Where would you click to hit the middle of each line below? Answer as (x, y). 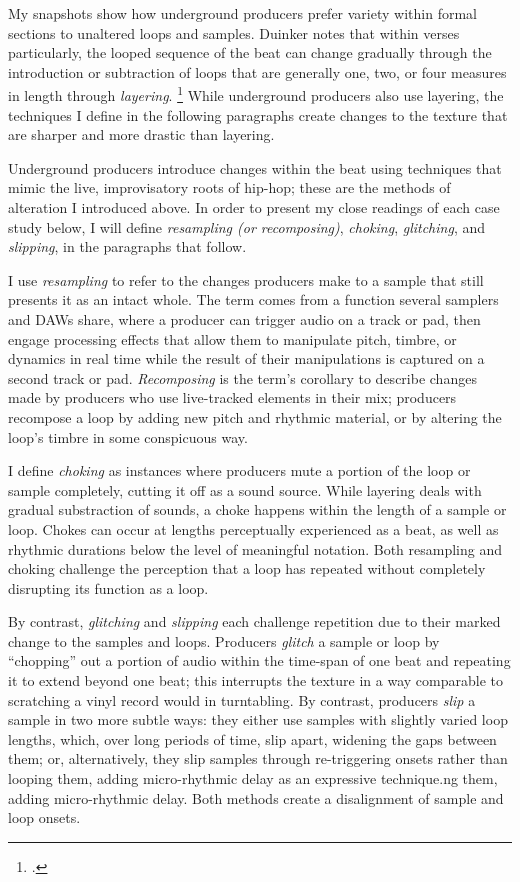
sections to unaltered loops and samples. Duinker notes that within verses (234, 32)
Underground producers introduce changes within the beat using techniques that (255, 167)
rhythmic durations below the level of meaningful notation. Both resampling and (255, 548)
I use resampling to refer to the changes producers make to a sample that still (246, 279)
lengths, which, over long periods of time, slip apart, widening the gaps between (252, 738)
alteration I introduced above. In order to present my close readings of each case (254, 207)
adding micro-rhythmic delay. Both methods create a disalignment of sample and (256, 797)
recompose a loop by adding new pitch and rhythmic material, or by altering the (255, 416)
